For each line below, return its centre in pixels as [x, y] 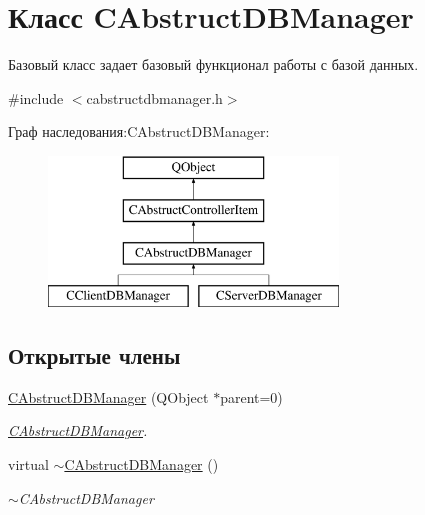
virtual [28, 464]
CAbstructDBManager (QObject [108, 396]
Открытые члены [94, 355]
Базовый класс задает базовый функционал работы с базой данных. [213, 64]
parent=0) [251, 396]
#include [36, 97]
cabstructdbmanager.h [154, 97]
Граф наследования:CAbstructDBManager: [139, 131]
